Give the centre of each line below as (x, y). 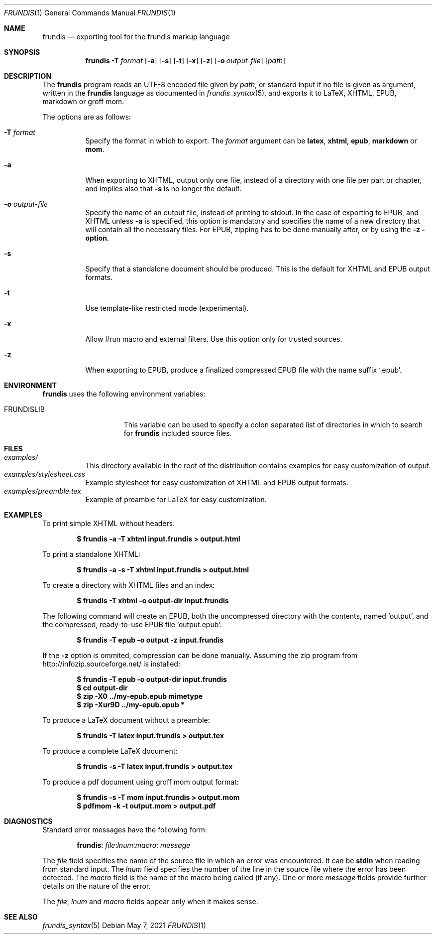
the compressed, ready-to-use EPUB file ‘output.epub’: (132, 624)
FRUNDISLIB (24, 409)
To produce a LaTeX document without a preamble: (126, 720)
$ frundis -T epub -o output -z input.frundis (150, 640)
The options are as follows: (87, 117)
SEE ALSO (21, 917)
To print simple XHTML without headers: (109, 523)
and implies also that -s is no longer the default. (163, 189)
